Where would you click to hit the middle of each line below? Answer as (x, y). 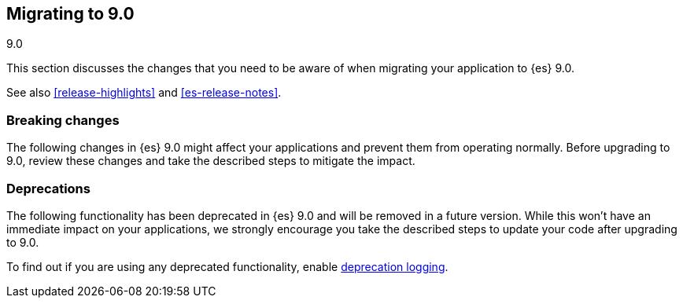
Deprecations (48, 188)
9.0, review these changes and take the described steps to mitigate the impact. (211, 161)
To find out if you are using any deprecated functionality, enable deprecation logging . (227, 266)
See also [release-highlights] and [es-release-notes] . (144, 93)
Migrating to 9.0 (70, 14)
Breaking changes (63, 120)
